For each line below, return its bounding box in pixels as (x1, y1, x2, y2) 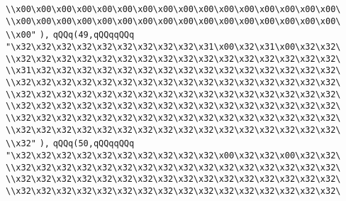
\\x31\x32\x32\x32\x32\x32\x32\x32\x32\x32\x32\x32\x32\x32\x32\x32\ (6, 65, 341, 76)
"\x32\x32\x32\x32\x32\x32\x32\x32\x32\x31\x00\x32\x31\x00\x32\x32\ (6, 41, 341, 52)
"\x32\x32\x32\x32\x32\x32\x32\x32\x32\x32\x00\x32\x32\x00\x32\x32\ (6, 150, 341, 161)
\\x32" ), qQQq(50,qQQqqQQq (6, 138, 135, 149)
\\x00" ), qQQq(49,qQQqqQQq (6, 30, 135, 40)
